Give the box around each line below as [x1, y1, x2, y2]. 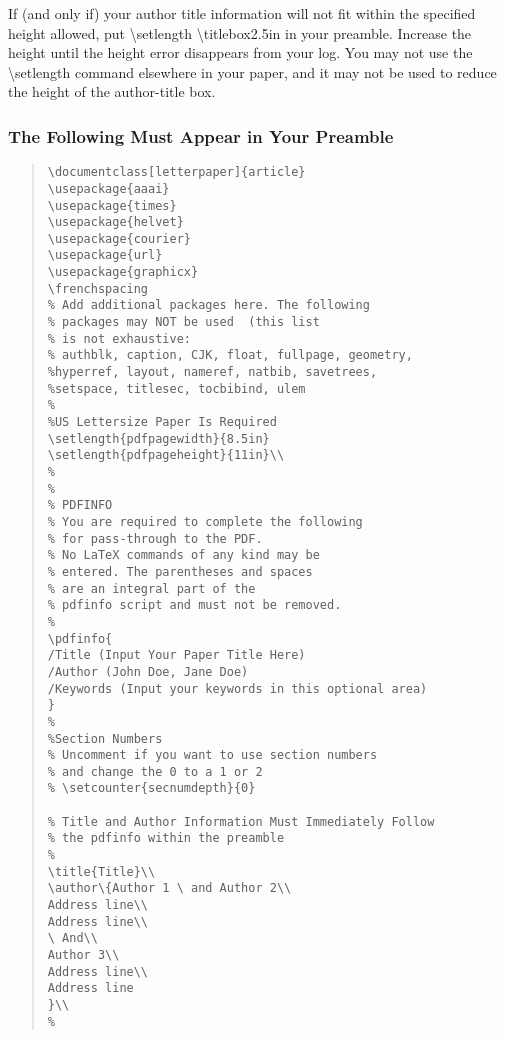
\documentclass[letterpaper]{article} [47, 165, 306, 180]
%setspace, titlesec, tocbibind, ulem [47, 381, 306, 396]
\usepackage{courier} [47, 231, 191, 246]
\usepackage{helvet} [47, 215, 184, 230]
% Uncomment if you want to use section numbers [47, 748, 378, 763]
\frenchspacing [47, 281, 149, 296]
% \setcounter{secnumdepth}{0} [47, 781, 256, 796]
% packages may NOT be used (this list [47, 315, 320, 330]
